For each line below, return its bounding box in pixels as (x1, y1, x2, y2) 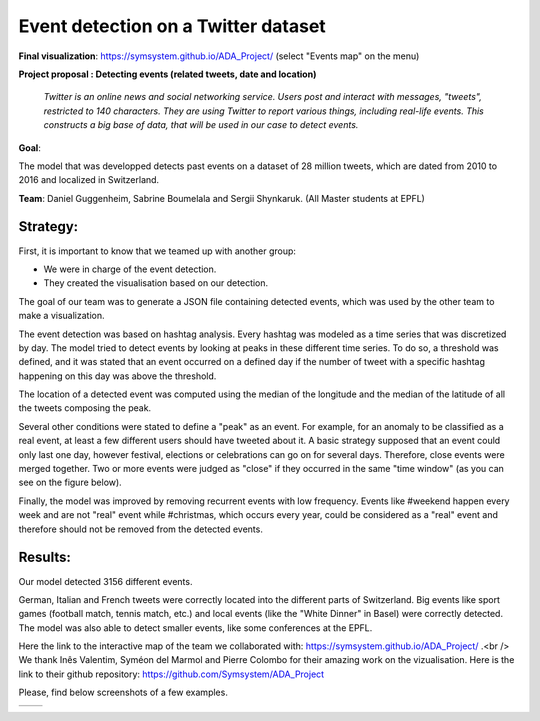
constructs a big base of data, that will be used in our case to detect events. (43, 119, 359, 131)
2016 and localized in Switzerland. (18, 174, 160, 186)
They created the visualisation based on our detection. (43, 277, 269, 289)
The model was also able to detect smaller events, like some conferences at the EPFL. (18, 621, 373, 634)
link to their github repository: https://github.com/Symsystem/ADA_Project (18, 668, 325, 680)
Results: (18, 549, 72, 566)
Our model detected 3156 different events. (18, 575, 193, 587)
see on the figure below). (18, 476, 122, 489)
